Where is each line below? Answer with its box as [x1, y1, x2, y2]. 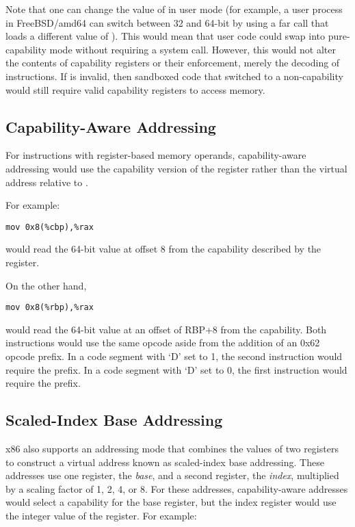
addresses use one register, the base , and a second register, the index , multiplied [5, 468, 339, 483]
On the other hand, [5, 278, 87, 292]
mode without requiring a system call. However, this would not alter [49, 42, 336, 56]
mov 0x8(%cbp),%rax [5, 222, 94, 232]
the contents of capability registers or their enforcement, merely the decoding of [5, 55, 340, 70]
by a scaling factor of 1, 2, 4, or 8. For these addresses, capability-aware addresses [5, 481, 348, 496]
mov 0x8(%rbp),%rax [5, 303, 94, 313]
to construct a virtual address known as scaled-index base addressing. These [5, 454, 324, 469]
